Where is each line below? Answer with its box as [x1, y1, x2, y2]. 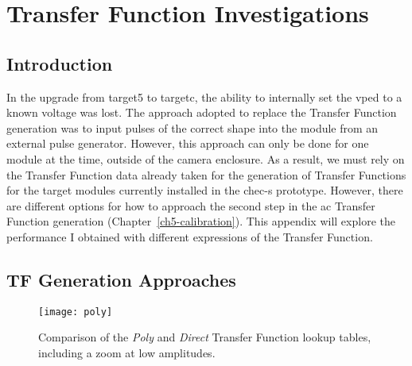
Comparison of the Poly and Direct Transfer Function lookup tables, [38, 329, 371, 345]
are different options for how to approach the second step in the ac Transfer [6, 197, 375, 214]
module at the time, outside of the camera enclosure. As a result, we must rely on [6, 150, 405, 167]
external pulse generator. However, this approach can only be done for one [6, 135, 369, 152]
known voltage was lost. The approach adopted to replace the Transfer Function [6, 104, 397, 121]
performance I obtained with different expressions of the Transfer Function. [6, 228, 373, 245]
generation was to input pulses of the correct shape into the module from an [6, 119, 379, 136]
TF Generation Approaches [6, 267, 236, 291]
